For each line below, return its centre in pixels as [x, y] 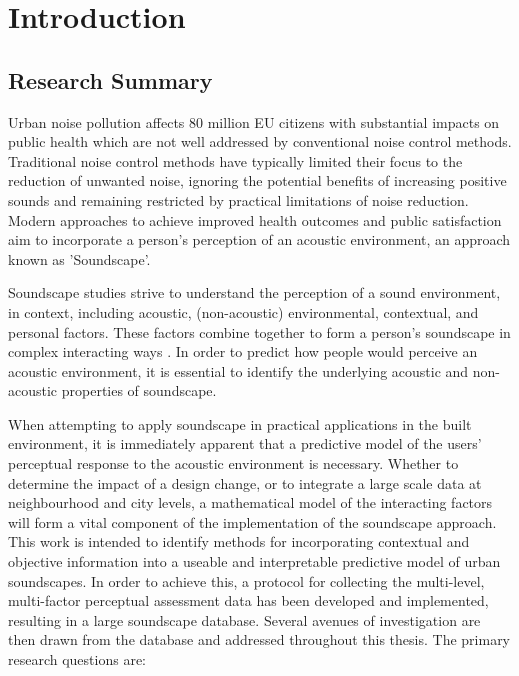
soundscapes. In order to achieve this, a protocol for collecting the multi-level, [246, 580]
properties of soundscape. [139, 390]
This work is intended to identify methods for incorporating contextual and [239, 541]
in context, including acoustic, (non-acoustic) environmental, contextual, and [243, 311]
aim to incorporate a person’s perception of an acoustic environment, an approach [259, 239]
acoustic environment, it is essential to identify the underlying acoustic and [238, 370]
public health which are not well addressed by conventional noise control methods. [260, 141]
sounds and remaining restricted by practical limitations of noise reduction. [238, 199]
